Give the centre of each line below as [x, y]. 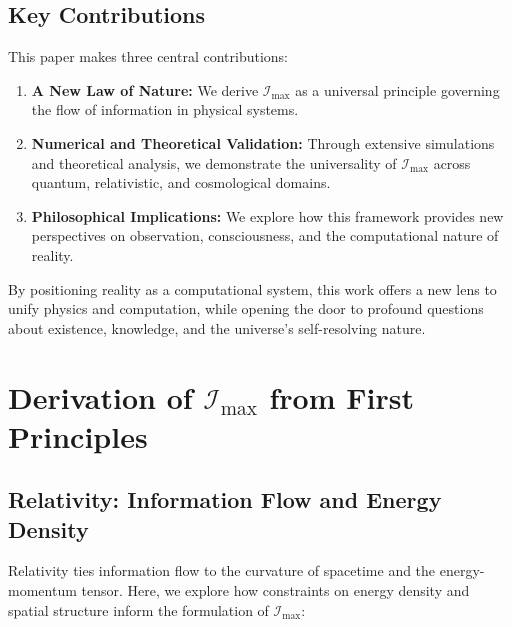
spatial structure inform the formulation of [138, 609]
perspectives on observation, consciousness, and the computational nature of [265, 235]
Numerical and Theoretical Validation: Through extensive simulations [263, 142]
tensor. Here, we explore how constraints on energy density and [275, 590]
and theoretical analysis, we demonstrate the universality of [214, 162]
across [452, 162]
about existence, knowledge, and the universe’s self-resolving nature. [217, 327]
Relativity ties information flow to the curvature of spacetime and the [222, 570]
